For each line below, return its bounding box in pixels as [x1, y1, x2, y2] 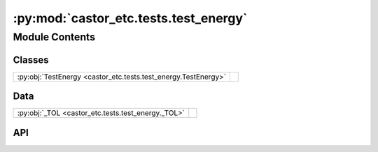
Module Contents [13, 31, 96, 43]
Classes [13, 54, 49, 66]
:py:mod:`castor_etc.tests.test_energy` [13, 10, 248, 26]
